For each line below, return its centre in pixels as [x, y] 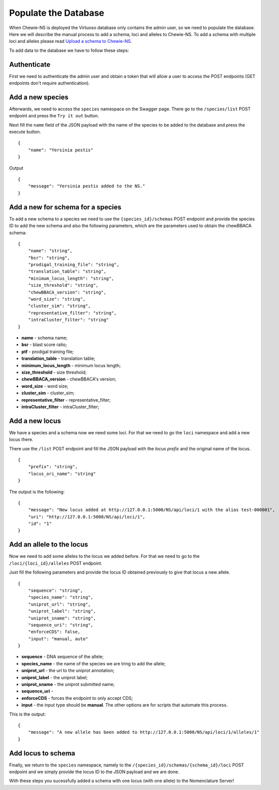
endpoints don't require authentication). [50, 83]
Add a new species [39, 97]
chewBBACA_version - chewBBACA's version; [69, 379]
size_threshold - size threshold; [54, 372]
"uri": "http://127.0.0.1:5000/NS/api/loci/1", [87, 517]
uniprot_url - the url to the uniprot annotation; [68, 671]
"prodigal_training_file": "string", [73, 265]
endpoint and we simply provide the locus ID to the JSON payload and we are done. [94, 772]
